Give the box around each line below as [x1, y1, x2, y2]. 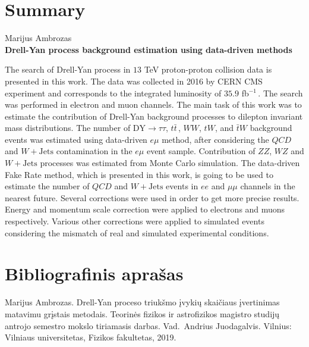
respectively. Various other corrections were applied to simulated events [5, 215, 264, 227]
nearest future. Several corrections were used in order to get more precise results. [5, 191, 299, 204]
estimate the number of [5, 180, 90, 192]
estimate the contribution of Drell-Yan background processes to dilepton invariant [5, 110, 303, 122]
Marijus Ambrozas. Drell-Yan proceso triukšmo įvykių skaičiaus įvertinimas [5, 296, 280, 308]
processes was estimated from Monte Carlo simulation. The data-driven [40, 157, 300, 169]
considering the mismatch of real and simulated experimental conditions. [5, 226, 269, 239]
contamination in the [56, 145, 133, 157]
